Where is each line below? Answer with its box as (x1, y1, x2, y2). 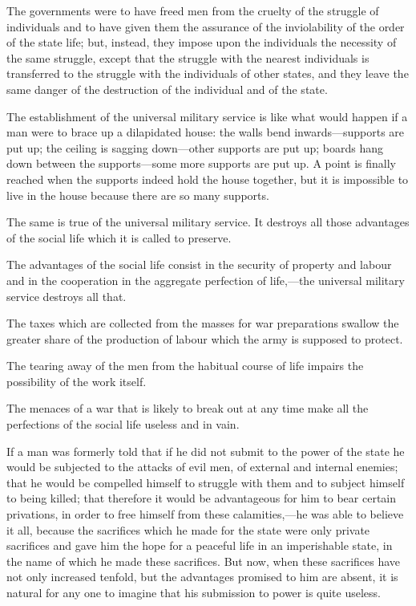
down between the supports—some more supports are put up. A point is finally (6, 155, 396, 172)
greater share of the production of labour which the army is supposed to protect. (6, 330, 403, 347)
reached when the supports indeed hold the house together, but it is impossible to (6, 170, 409, 187)
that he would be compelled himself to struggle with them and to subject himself (6, 474, 405, 490)
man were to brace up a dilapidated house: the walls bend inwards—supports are (6, 124, 405, 140)
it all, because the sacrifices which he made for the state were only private (6, 521, 370, 538)
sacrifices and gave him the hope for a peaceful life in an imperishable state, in (6, 537, 393, 554)
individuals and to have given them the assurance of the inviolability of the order (6, 18, 405, 35)
